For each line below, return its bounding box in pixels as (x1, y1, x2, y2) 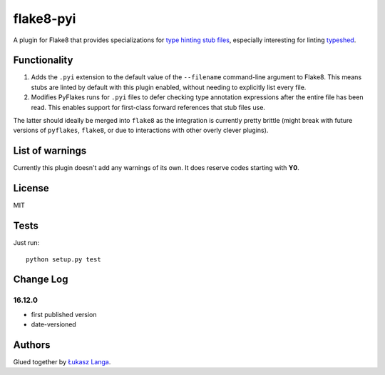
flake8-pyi (13, 11, 76, 26)
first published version (31, 310, 97, 319)
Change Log (13, 274, 68, 286)
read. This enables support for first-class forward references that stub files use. (31, 103, 265, 111)
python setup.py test (26, 255, 101, 264)
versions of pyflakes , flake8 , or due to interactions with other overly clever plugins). (13, 126, 269, 135)
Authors (13, 339, 51, 351)
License (13, 182, 49, 194)
